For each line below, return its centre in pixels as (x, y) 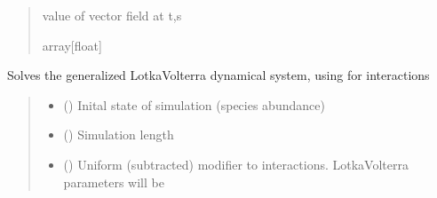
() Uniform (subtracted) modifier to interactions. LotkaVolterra (236, 164)
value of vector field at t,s (112, 15)
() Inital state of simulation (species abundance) (194, 104)
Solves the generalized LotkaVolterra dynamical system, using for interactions (218, 75)
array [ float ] (72, 45)
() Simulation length (119, 135)
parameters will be (114, 182)
